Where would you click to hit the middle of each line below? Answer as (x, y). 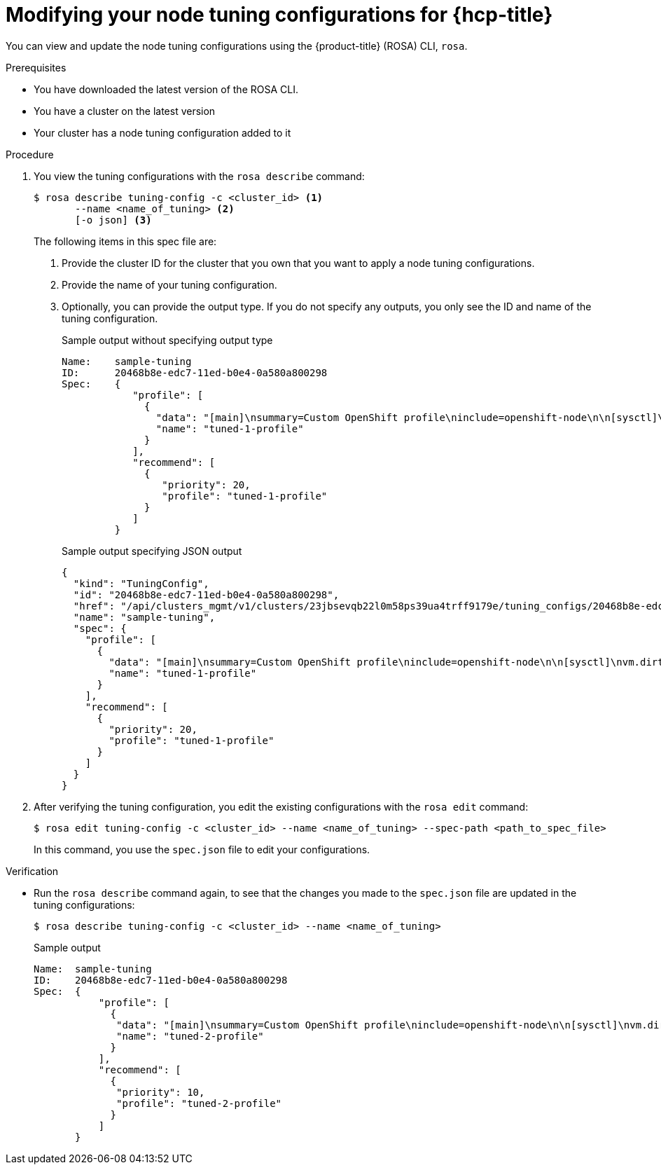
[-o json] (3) (113, 220)
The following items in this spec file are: (125, 241)
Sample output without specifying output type (167, 340)
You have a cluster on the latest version (125, 111)
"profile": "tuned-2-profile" (199, 1103)
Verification (32, 871)
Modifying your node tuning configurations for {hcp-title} (279, 15)
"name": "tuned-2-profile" (190, 1036)
